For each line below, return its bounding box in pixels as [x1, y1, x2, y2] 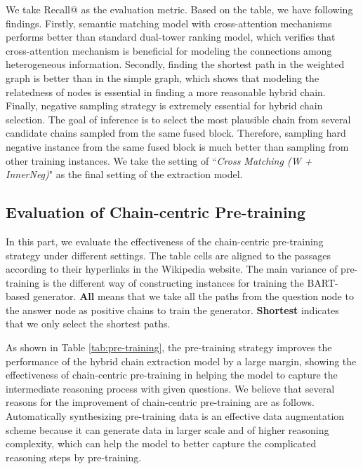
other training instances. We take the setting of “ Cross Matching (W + [6, 153, 312, 168]
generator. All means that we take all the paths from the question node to [32, 289, 354, 304]
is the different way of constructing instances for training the [42, 275, 304, 290]
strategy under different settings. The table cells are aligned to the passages [6, 247, 331, 262]
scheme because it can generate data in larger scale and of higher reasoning [6, 422, 329, 437]
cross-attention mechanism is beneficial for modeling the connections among [6, 43, 332, 57]
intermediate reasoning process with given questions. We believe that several [6, 381, 335, 395]
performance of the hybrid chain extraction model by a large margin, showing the [6, 353, 357, 368]
